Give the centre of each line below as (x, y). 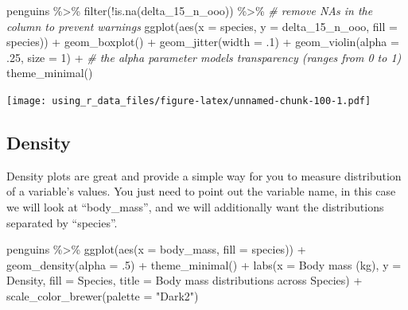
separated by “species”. (62, 222)
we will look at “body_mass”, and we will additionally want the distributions (195, 207)
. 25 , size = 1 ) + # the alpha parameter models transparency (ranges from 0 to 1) (204, 57)
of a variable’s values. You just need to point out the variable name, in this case (201, 191)
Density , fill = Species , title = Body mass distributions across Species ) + (185, 280)
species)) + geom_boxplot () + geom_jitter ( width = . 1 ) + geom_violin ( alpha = (203, 42)
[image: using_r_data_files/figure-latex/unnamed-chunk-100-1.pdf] (189, 101)
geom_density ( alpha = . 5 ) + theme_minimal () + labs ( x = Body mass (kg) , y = (204, 264)
